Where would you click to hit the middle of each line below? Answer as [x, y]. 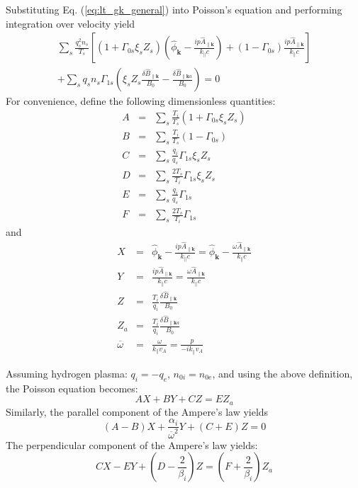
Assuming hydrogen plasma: [67, 373]
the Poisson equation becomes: [72, 388]
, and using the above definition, [283, 373]
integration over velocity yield [71, 23]
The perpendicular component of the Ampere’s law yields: [132, 444]
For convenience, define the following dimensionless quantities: [141, 101]
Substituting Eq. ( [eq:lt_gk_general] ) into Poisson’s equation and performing [174, 9]
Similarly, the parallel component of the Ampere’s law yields [137, 411]
